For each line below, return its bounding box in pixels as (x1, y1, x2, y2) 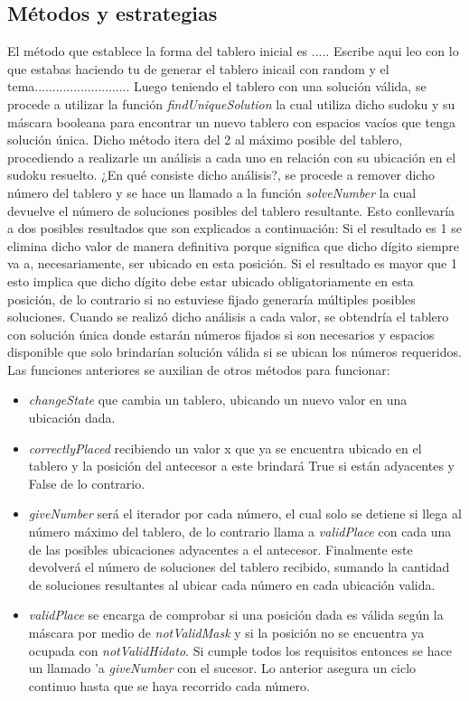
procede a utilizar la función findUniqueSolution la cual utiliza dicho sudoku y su (7, 94, 455, 113)
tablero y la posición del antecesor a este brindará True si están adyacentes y (28, 456, 455, 475)
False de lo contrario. (28, 473, 145, 492)
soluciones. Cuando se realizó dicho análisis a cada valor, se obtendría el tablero (7, 307, 449, 326)
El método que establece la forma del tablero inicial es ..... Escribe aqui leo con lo (7, 42, 459, 61)
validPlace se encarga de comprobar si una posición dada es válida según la (28, 605, 444, 624)
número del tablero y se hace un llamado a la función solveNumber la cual (7, 182, 417, 201)
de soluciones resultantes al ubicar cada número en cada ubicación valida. (28, 575, 436, 594)
